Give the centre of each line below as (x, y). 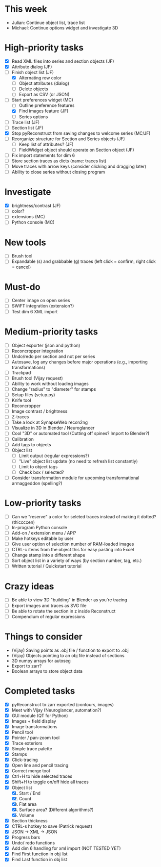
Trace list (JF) (26, 122)
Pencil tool (22, 732)
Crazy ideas (29, 586)
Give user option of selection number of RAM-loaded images (73, 544)
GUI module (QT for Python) (40, 715)
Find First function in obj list (40, 854)
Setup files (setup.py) (33, 395)
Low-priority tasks (43, 503)
